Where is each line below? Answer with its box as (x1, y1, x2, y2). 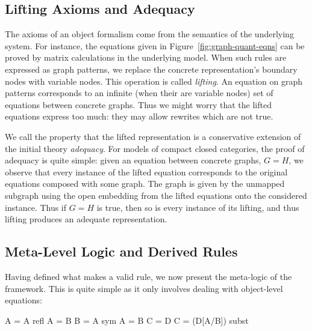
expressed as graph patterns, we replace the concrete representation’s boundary (5, 62, 298, 75)
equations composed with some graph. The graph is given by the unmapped (5, 177, 285, 190)
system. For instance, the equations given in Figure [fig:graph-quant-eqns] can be (5, 39, 305, 52)
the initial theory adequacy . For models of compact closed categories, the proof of (5, 142, 305, 154)
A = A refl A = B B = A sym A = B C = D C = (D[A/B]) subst (5, 314, 249, 326)
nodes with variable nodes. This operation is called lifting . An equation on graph (5, 74, 303, 87)
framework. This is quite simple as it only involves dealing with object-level (5, 282, 283, 294)
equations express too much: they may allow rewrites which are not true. (5, 110, 273, 123)
